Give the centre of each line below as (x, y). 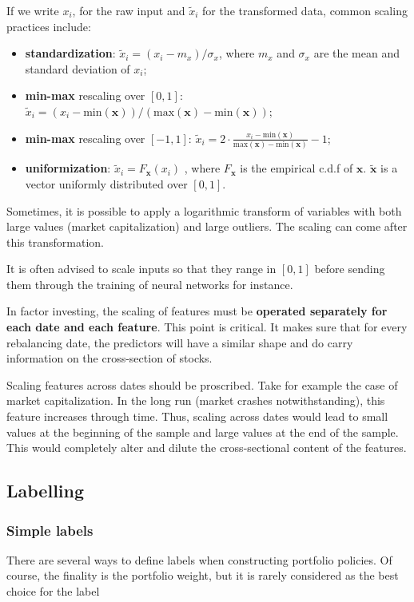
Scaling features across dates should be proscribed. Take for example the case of (202, 384)
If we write (33, 10)
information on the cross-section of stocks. (109, 358)
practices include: (49, 26)
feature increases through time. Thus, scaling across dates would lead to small (197, 416)
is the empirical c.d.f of (297, 168)
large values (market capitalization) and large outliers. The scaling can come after (207, 226)
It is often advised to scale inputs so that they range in (141, 269)
